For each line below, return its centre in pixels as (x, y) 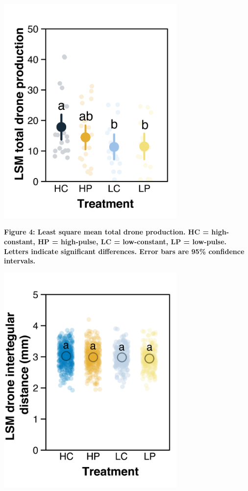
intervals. (20, 261)
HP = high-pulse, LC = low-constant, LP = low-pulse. (132, 242)
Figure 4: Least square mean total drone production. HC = (106, 232)
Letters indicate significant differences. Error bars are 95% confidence (124, 251)
